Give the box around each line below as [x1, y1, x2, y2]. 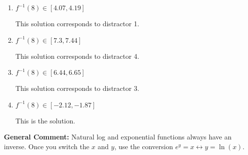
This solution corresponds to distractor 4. [15, 51, 139, 61]
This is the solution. [15, 115, 76, 125]
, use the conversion [114, 141, 173, 151]
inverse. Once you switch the [4, 141, 90, 151]
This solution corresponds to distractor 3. [15, 83, 139, 93]
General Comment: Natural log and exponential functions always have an [4, 132, 232, 142]
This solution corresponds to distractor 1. [15, 18, 139, 28]
